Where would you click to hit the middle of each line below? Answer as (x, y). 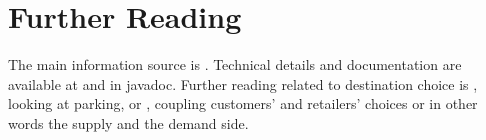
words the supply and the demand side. (128, 122)
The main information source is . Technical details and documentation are (235, 64)
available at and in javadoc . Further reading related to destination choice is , (243, 83)
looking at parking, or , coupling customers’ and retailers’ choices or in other (243, 103)
